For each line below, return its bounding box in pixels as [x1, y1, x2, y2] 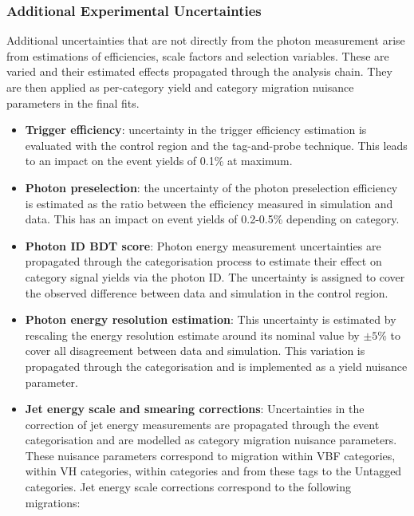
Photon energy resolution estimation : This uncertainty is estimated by [25, 311, 396, 328]
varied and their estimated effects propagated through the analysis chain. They [6, 63, 392, 80]
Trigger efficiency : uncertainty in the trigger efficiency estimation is [25, 121, 367, 138]
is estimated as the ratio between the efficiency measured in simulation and [25, 195, 393, 211]
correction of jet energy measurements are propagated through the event [25, 416, 380, 432]
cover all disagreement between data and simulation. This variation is [25, 342, 365, 359]
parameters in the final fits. [6, 94, 140, 111]
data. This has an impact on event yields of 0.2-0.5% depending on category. [25, 211, 400, 227]
